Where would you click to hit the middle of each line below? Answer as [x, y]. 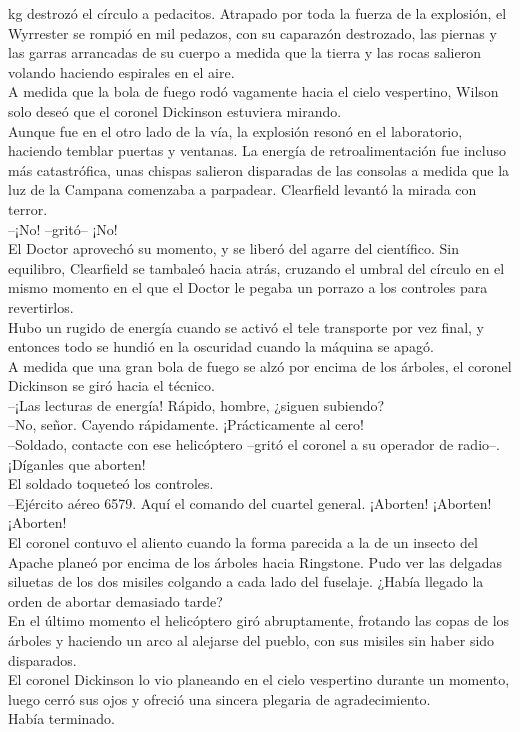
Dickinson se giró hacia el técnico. [111, 385]
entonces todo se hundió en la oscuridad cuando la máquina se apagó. [221, 346]
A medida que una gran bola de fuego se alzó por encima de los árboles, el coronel [260, 365]
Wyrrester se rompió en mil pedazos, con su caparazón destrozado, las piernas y [252, 32]
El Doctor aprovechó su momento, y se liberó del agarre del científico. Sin [234, 248]
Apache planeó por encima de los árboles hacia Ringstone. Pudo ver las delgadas [255, 561]
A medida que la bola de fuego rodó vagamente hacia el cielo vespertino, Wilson [253, 91]
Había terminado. [62, 718]
